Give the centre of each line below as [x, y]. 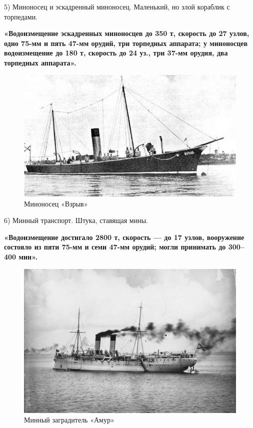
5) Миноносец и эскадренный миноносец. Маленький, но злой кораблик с [117, 6]
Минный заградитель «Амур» [69, 420]
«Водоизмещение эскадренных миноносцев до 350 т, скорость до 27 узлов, [127, 33]
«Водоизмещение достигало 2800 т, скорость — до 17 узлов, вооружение [124, 237]
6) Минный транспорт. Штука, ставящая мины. [76, 220]
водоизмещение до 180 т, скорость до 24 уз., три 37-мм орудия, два [116, 53]
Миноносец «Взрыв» [56, 203]
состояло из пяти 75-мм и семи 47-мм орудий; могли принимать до [115, 247]
